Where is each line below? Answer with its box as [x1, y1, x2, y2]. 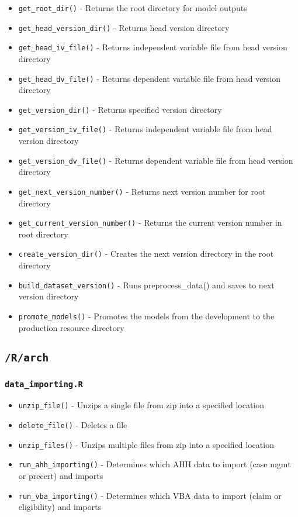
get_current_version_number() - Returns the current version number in [18, 216, 282, 229]
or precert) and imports [18, 469, 103, 481]
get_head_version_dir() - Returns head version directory [18, 21, 230, 33]
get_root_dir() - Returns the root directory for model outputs [18, 2, 247, 13]
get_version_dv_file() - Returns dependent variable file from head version [18, 154, 293, 166]
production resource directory [18, 321, 124, 333]
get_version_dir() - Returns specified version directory [18, 103, 222, 115]
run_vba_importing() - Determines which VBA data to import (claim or [18, 489, 282, 501]
